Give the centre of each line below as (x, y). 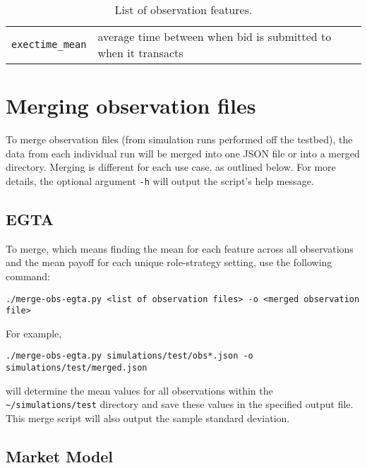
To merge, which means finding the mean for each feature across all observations (180, 248)
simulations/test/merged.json (77, 368)
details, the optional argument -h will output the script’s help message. (160, 180)
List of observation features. (183, 10)
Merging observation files (131, 106)
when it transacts (140, 53)
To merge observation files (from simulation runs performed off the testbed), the (179, 139)
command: (28, 276)
